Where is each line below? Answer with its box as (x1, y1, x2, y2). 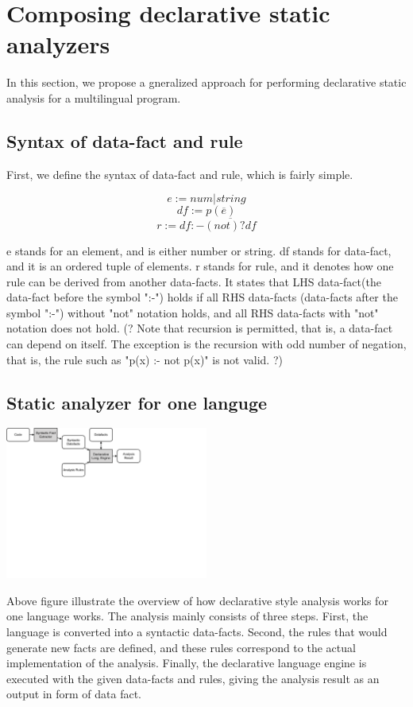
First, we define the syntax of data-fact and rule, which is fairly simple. (6, 165, 353, 182)
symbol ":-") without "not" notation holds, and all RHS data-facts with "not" (6, 304, 379, 320)
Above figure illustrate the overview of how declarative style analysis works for (6, 592, 388, 608)
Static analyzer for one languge (6, 390, 268, 414)
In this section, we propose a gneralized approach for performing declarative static (6, 74, 407, 91)
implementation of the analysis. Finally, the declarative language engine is (6, 655, 367, 671)
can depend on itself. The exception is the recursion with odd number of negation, (6, 336, 407, 352)
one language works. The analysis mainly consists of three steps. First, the (6, 608, 369, 624)
